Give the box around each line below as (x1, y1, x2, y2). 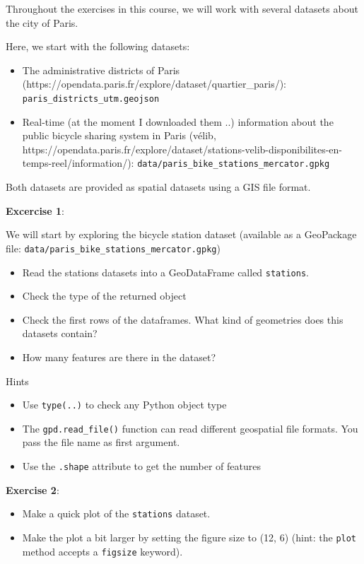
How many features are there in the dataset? (22, 349, 216, 364)
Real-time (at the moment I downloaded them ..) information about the (22, 114, 334, 129)
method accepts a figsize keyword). (22, 544, 183, 558)
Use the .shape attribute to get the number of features (22, 459, 262, 474)
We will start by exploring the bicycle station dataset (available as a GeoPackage (6, 227, 357, 242)
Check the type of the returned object (22, 288, 187, 303)
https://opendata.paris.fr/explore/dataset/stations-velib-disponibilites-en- (22, 141, 343, 156)
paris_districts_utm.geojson (22, 93, 160, 104)
